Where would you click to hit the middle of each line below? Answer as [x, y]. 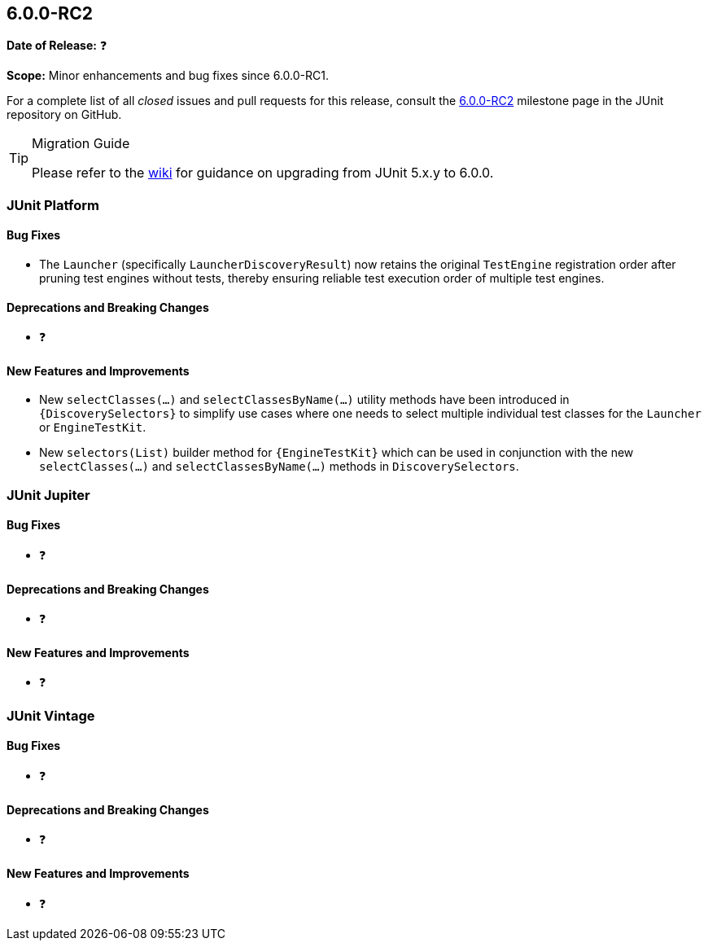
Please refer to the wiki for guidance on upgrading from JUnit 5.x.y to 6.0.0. [263, 173]
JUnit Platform [53, 205]
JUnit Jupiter [48, 495]
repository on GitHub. [64, 115]
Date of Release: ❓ [57, 46]
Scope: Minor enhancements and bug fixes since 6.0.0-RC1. [168, 76]
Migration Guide [81, 144]
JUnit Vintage [51, 715]
